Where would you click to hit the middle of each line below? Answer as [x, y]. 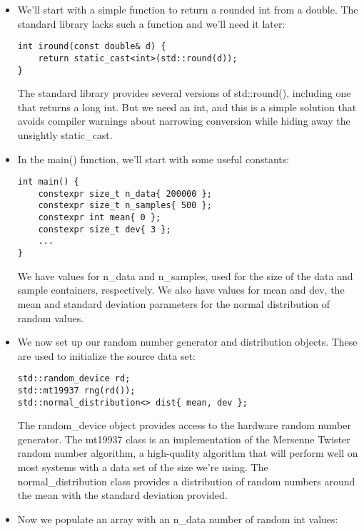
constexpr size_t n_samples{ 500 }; [125, 206]
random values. [51, 318]
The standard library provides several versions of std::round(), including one [184, 93]
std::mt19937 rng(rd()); [76, 390]
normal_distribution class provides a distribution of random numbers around [186, 481]
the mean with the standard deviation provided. [122, 495]
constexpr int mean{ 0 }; [100, 218]
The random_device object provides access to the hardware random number [184, 425]
